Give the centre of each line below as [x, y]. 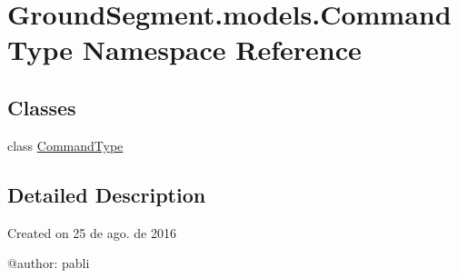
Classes [42, 107]
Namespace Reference [222, 50]
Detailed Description [107, 194]
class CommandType [65, 145]
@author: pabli [49, 263]
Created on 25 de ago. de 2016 [92, 232]
